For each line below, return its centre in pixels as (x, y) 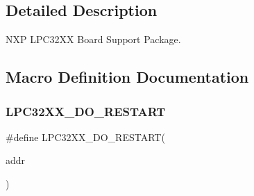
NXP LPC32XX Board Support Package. (93, 39)
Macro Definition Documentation (127, 77)
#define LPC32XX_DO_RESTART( (85, 137)
